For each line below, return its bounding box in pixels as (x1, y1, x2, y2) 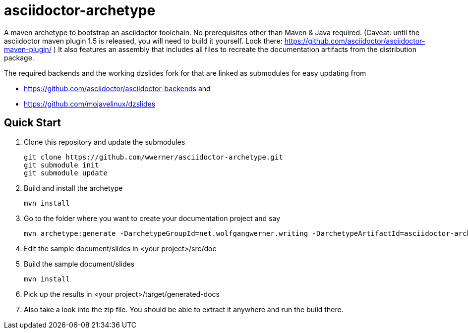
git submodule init (24, 161, 99, 169)
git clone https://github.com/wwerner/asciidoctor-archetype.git (24, 153, 283, 161)
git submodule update (24, 168, 108, 177)
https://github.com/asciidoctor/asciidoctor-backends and (24, 84, 211, 93)
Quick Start (4, 116, 61, 129)
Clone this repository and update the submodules (24, 137, 185, 146)
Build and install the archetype (24, 183, 123, 192)
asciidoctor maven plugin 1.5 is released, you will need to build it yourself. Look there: (4, 36, 283, 45)
